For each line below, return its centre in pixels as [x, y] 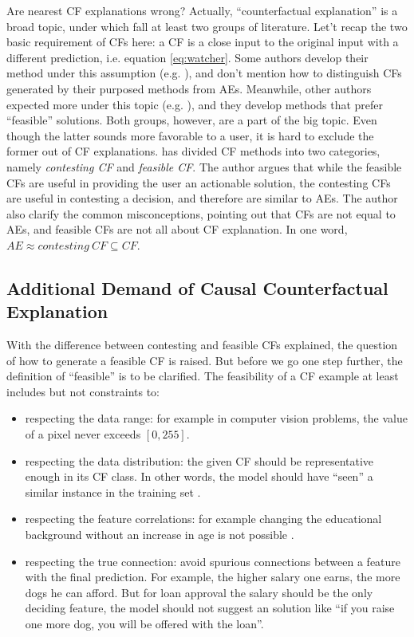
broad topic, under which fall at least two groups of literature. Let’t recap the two [207, 26]
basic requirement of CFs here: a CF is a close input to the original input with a [203, 42]
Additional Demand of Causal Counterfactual [197, 287]
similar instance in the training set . [113, 492]
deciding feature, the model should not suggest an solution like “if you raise [210, 608]
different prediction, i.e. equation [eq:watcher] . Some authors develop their [187, 57]
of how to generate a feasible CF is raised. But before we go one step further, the [205, 360]
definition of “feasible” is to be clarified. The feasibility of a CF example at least [203, 376]
